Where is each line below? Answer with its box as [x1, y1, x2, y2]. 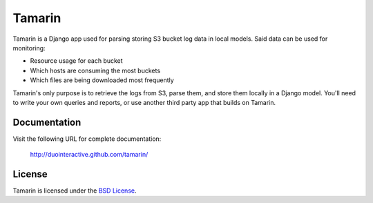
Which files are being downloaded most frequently [30, 76, 174, 84]
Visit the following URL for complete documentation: [12, 135, 162, 143]
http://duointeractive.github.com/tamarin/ [30, 151, 149, 159]
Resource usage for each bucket [30, 57, 124, 65]
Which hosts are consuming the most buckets [30, 66, 161, 75]
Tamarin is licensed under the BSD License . [12, 186, 137, 195]
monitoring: [12, 43, 46, 52]
